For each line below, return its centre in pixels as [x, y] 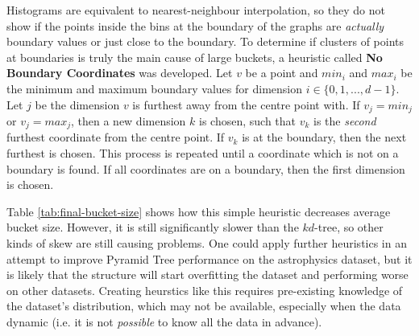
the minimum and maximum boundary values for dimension [154, 88]
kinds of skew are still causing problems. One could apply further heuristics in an [207, 243]
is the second [345, 121]
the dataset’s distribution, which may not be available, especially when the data [204, 306]
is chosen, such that [248, 121]
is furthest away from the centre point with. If [246, 104]
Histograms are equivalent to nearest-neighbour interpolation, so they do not [196, 10]
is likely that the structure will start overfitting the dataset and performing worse [207, 275]
